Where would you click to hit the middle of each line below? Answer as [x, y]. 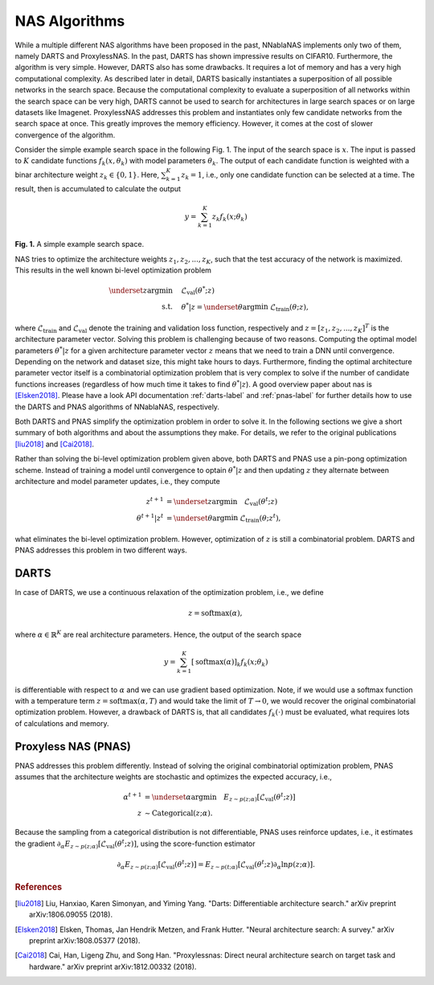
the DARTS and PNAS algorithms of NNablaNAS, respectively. [117, 407]
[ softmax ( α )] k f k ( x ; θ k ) [229, 663]
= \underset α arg [174, 797]
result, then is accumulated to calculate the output [98, 189]
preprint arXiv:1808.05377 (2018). [85, 940]
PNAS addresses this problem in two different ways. [101, 550]
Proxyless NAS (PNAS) [73, 747]
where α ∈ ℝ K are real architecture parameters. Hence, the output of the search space [158, 634]
